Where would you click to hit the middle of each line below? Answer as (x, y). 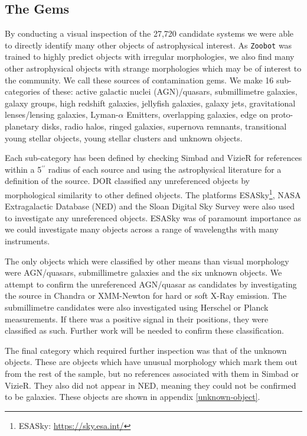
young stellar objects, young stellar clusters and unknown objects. (124, 138)
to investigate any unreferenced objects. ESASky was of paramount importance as (153, 217)
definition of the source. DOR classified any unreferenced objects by (127, 181)
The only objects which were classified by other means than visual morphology (147, 261)
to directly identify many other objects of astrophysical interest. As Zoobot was (148, 45)
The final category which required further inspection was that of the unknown (146, 350)
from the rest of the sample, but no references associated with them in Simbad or (152, 373)
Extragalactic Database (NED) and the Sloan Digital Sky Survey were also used (150, 206)
